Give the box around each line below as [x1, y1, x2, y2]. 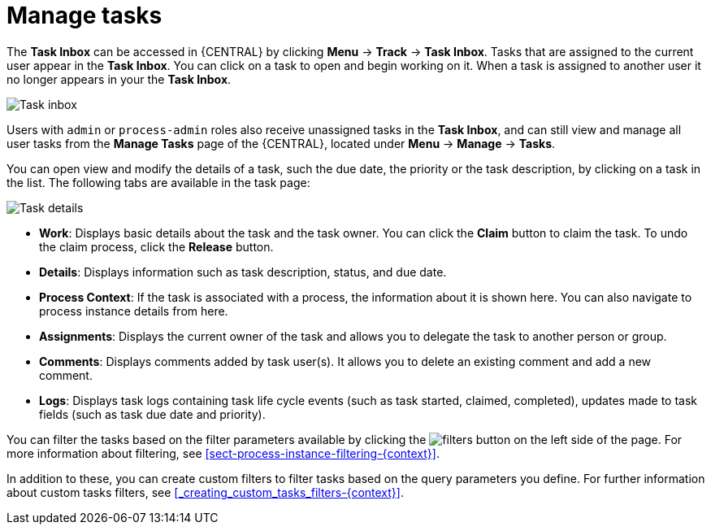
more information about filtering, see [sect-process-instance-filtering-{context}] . [7, 446, 440, 460]
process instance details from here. [39, 303, 228, 318]
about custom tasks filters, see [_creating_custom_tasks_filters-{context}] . [7, 485, 404, 499]
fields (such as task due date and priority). [39, 407, 266, 421]
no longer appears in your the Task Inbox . [7, 72, 232, 86]
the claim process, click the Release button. [39, 239, 274, 254]
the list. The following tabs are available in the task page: [7, 175, 310, 189]
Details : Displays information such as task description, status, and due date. [39, 264, 447, 279]
